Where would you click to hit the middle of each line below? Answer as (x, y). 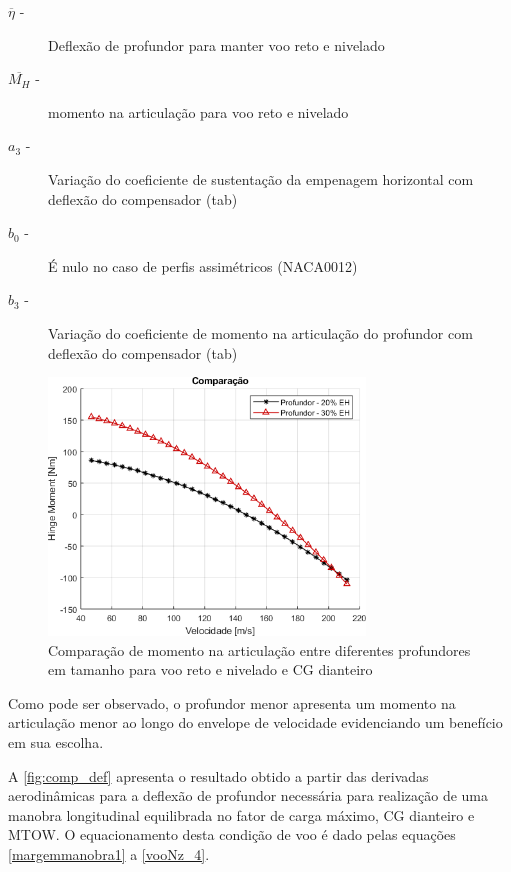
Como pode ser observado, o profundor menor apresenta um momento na (232, 702)
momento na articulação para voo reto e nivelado (198, 111)
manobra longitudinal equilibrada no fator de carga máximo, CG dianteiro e (241, 814)
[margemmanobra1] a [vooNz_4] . (109, 853)
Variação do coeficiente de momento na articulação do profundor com (260, 332)
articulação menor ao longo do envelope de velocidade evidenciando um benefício (255, 722)
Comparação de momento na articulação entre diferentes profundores (259, 649)
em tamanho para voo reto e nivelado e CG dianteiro (210, 669)
